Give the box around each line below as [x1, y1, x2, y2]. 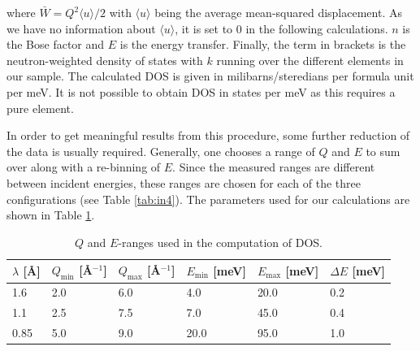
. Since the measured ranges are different [172, 158, 375, 175]
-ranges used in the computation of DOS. [118, 233, 323, 250]
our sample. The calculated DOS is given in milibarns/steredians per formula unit [6, 67, 414, 84]
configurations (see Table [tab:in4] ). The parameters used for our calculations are [6, 190, 410, 207]
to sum [366, 142, 401, 159]
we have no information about [6, 19, 156, 37]
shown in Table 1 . [6, 206, 95, 223]
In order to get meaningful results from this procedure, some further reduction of [6, 127, 410, 144]
